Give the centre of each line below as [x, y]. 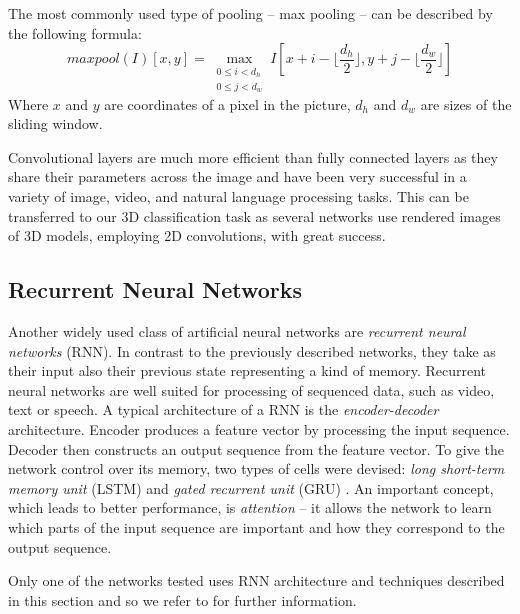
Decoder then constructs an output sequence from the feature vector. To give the [256, 448]
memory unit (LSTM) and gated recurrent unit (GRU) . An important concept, [251, 487]
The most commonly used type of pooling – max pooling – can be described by [250, 13]
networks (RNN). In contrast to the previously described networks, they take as [252, 350]
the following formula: [75, 32]
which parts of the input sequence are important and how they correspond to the [256, 526]
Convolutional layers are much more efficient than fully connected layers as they [253, 156]
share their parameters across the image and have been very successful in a [237, 176]
